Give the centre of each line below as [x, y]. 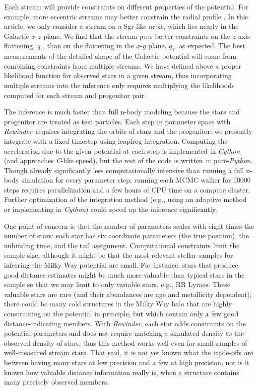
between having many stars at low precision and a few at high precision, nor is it [127, 362]
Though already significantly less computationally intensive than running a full [124, 170]
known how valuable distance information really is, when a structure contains [122, 372]
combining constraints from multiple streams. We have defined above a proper [123, 65]
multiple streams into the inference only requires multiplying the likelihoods [119, 85]
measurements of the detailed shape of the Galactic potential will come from [120, 56]
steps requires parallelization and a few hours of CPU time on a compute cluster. [127, 189]
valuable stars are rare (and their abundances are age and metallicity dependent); [128, 294]
